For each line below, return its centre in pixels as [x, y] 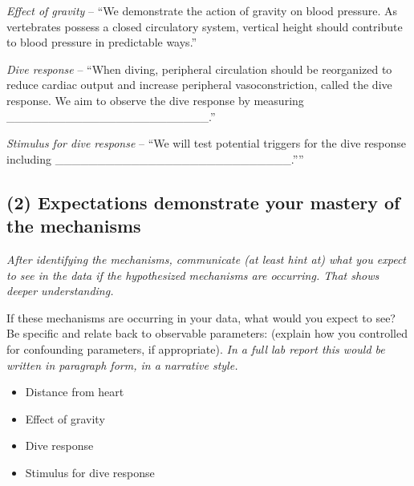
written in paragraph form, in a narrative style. [122, 364]
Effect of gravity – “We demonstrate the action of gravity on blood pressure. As [202, 10]
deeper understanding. [60, 291]
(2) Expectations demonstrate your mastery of [203, 202]
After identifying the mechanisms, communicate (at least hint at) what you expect [206, 259]
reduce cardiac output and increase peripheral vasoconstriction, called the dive [199, 85]
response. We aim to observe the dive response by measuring [155, 100]
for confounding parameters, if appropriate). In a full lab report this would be [196, 348]
